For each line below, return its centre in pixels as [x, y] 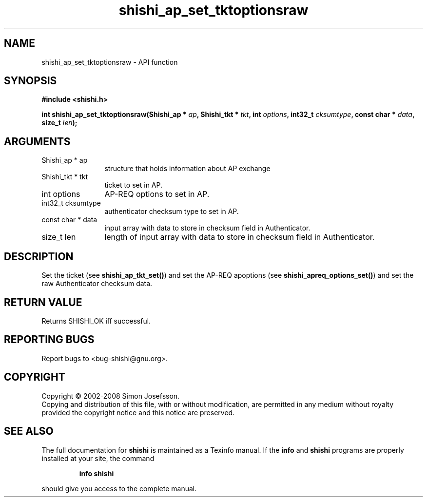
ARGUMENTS [37, 141]
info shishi [97, 473]
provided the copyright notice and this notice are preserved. [138, 412]
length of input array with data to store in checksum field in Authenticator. [240, 237]
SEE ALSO [29, 431]
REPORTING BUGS [49, 340]
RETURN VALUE [43, 302]
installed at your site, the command [98, 458]
